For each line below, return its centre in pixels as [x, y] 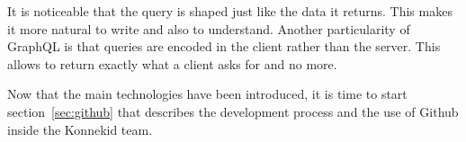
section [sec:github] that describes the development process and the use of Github [233, 111]
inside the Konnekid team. [80, 129]
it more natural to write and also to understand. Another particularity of [209, 28]
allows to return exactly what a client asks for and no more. [172, 63]
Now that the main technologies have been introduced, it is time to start [207, 94]
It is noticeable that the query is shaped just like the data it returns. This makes [230, 11]
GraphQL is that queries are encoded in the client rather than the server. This [224, 46]
